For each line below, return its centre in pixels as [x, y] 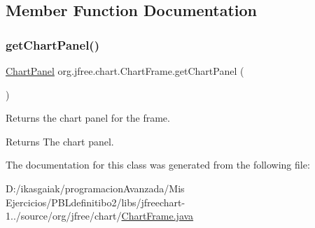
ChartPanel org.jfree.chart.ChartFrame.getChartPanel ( [125, 71]
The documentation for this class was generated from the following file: [158, 165]
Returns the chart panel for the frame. [88, 118]
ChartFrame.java [157, 216]
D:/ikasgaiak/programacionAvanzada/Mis [95, 188]
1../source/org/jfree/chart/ [64, 216]
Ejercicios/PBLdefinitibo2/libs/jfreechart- [96, 202]
